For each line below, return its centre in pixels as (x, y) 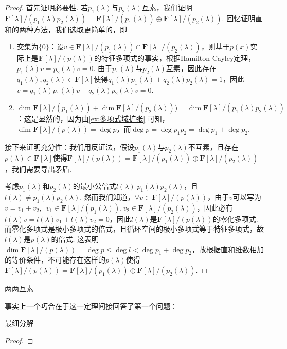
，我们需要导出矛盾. (38, 169)
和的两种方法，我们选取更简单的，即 (66, 29)
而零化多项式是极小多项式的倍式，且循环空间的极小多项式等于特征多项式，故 (134, 229)
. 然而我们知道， (107, 196)
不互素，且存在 (213, 146)
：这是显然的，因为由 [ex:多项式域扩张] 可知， (93, 119)
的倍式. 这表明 (75, 239)
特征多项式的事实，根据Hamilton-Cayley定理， (178, 58)
